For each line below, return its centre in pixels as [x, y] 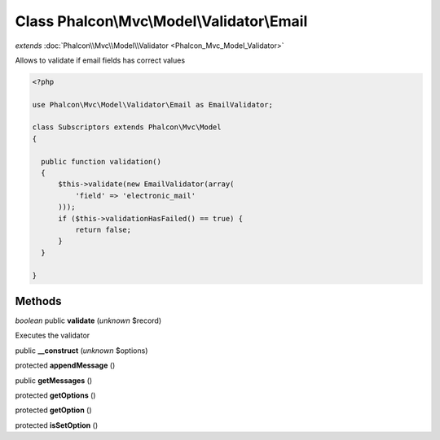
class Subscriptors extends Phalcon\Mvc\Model [127, 127]
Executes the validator [53, 335]
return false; [103, 230]
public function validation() [101, 161]
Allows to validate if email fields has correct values [100, 60]
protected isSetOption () [56, 425]
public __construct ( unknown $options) [81, 351]
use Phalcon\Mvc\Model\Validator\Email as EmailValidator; [152, 105]
